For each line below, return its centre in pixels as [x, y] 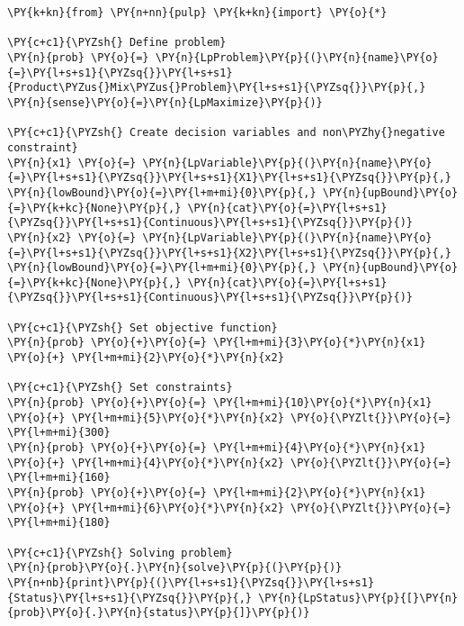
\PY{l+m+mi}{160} [59, 478]
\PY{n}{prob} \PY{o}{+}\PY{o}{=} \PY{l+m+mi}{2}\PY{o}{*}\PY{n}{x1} [217, 493]
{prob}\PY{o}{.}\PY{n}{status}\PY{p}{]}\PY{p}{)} [159, 613]
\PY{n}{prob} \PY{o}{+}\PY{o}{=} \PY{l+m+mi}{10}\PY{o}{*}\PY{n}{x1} [220, 403]
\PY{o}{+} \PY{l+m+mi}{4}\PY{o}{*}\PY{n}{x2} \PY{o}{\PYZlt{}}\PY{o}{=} [229, 463]
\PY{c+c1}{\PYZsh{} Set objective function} [143, 327]
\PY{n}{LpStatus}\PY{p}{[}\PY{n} [358, 598]
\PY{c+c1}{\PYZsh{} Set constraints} [120, 388]
